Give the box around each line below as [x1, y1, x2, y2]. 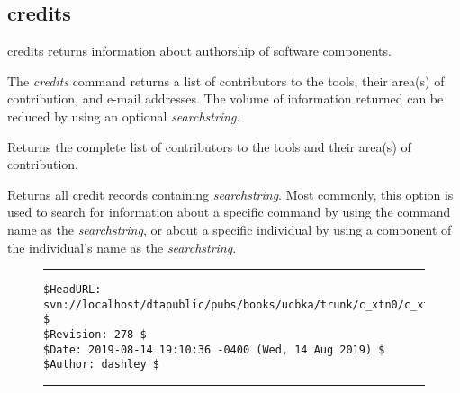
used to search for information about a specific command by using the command [7, 202, 451, 221]
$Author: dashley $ [43, 358, 159, 371]
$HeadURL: [43, 283, 102, 297]
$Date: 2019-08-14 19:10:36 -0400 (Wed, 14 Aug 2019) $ [43, 343, 385, 356]
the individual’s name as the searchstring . [7, 237, 237, 256]
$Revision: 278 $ [43, 328, 147, 342]
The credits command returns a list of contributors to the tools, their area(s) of [7, 71, 445, 90]
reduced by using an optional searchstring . [7, 106, 240, 125]
